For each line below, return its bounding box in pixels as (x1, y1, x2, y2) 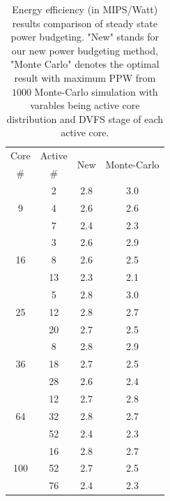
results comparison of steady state (12, 15, 157, 30)
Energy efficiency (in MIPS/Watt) (12, 2, 158, 16)
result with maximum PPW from (14, 70, 156, 85)
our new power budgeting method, (11, 43, 158, 57)
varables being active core (30, 98, 140, 112)
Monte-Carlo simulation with (34, 84, 158, 99)
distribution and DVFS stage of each (6, 111, 164, 126)
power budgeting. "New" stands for (10, 29, 160, 44)
